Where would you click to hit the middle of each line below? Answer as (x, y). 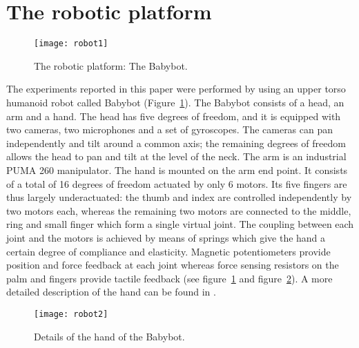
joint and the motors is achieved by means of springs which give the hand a (166, 237)
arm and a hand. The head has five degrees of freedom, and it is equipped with (174, 116)
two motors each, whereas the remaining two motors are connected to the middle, (179, 210)
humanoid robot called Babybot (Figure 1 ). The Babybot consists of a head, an (175, 102)
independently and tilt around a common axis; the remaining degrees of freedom (176, 143)
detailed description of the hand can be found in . (111, 292)
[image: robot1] (71, 44)
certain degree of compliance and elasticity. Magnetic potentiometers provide (168, 251)
